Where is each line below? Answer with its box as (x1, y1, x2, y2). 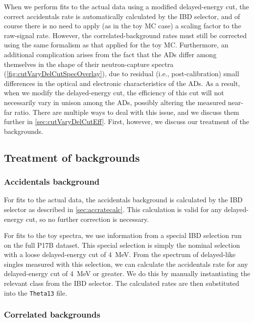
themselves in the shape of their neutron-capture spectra (4, 59, 174, 69)
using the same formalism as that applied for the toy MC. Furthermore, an (4, 40, 229, 50)
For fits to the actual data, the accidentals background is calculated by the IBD (4, 194, 243, 205)
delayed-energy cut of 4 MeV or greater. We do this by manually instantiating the (4, 268, 251, 279)
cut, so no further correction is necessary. (25, 214, 149, 224)
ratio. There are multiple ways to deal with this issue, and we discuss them (14, 107, 239, 117)
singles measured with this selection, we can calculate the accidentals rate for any (4, 258, 248, 269)
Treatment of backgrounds (4, 150, 140, 165)
